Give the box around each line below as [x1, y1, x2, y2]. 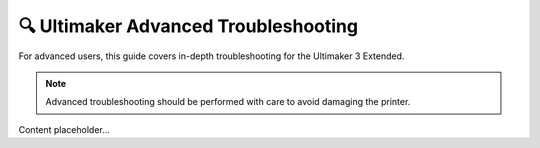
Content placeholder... [18, 123, 110, 135]
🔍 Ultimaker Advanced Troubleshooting [18, 15, 359, 37]
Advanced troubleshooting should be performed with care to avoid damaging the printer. [45, 96, 411, 108]
